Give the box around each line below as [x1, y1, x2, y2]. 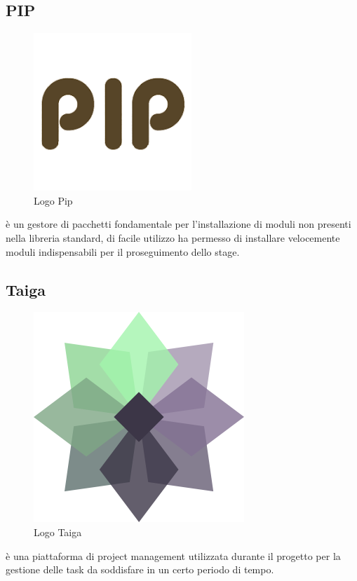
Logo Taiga [34, 524, 82, 539]
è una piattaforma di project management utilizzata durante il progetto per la [6, 548, 341, 563]
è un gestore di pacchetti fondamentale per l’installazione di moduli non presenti [6, 217, 351, 231]
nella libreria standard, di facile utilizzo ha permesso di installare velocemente [6, 230, 340, 245]
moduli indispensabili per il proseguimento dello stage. [6, 244, 240, 259]
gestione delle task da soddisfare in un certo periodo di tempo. [6, 562, 274, 577]
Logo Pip [34, 193, 73, 207]
